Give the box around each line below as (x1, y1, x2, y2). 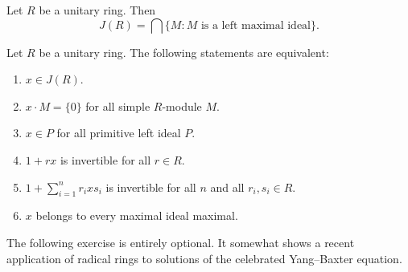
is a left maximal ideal (200, 19, 311, 31)
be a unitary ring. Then (39, 2, 156, 18)
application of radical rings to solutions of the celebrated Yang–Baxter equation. (6, 250, 402, 266)
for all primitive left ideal (56, 124, 181, 141)
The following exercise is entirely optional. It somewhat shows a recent (6, 233, 355, 250)
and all (210, 178, 245, 195)
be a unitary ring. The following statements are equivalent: (39, 43, 329, 60)
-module (162, 97, 202, 114)
